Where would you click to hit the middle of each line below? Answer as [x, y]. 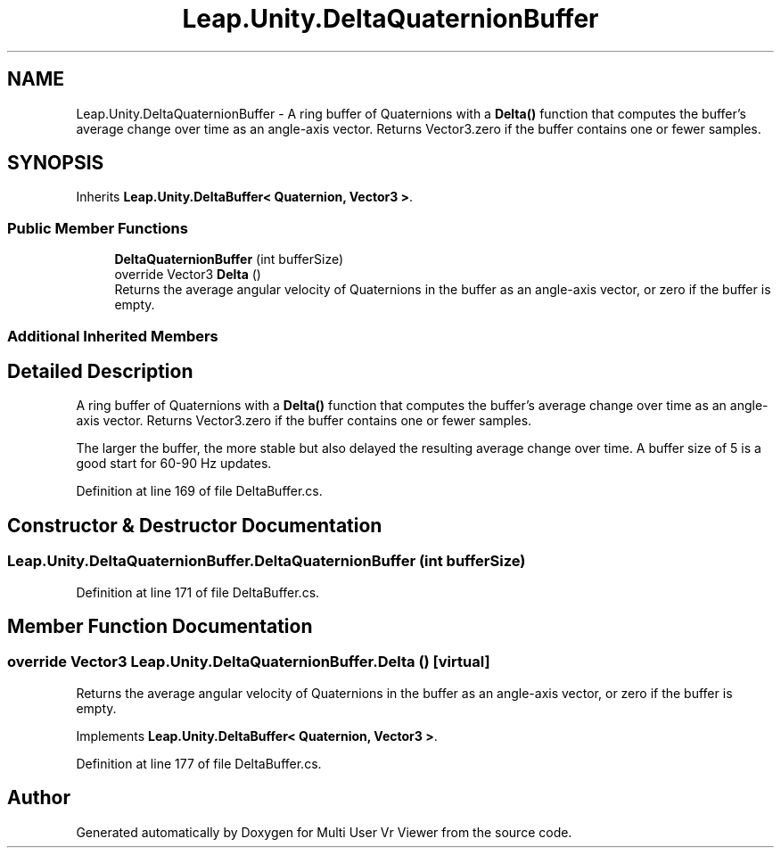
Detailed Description [100, 371]
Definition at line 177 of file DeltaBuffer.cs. [199, 763]
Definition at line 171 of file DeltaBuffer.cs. [198, 592]
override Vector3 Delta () [188, 275]
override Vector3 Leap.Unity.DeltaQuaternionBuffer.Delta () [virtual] [249, 662]
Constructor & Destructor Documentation [195, 525]
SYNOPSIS [56, 163]
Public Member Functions [98, 228]
